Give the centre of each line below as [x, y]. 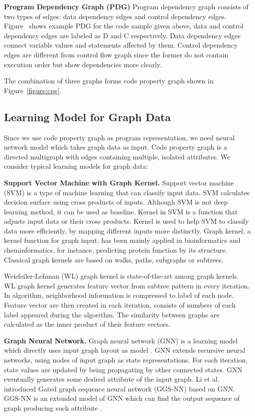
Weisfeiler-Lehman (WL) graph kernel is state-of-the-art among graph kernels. [121, 276]
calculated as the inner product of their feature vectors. [87, 324]
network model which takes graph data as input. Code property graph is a [116, 147]
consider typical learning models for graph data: [76, 166]
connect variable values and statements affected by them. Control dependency [121, 45]
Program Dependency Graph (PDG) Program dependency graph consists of [126, 6]
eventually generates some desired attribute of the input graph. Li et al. [112, 379]
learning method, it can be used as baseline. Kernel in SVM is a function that [121, 211]
